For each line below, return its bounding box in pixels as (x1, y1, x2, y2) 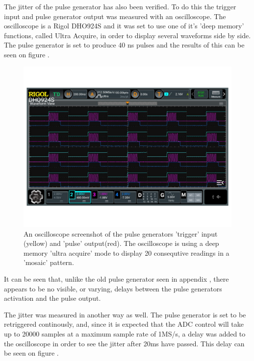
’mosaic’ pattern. (24, 257, 74, 267)
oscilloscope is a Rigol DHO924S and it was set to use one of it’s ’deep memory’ (4, 21, 244, 31)
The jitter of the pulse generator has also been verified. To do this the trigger (4, 1, 236, 11)
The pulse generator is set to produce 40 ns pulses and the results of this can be (4, 40, 245, 50)
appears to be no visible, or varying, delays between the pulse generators (4, 283, 222, 293)
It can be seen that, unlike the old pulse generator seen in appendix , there (4, 274, 229, 284)
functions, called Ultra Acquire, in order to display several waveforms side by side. (4, 30, 251, 40)
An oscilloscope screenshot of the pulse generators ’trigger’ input (24, 228, 218, 239)
